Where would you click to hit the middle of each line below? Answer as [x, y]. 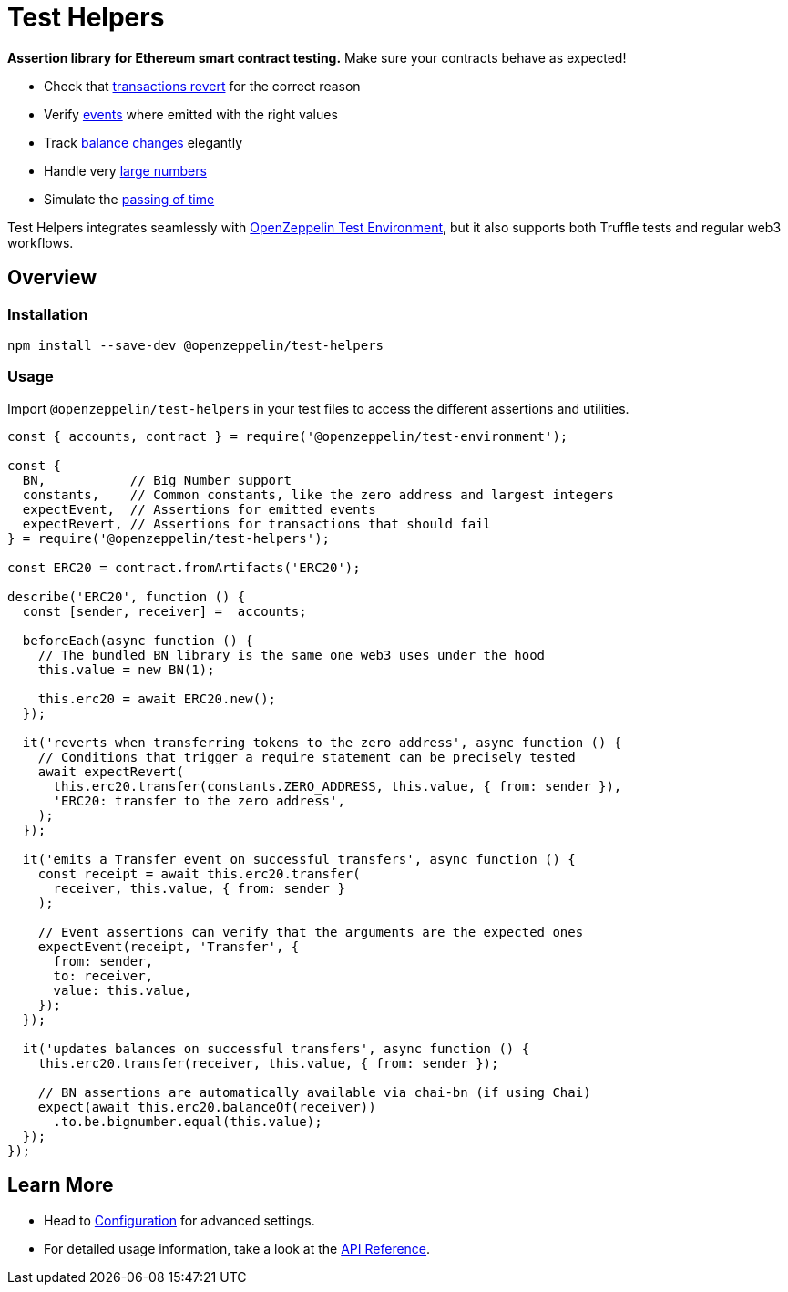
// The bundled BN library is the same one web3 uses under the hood [292, 655]
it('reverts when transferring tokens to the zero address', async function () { [322, 742]
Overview [52, 278]
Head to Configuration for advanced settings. [179, 1220]
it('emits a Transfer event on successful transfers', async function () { [299, 859]
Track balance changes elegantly [143, 142]
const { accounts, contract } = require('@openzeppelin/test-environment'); [288, 436]
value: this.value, [123, 990]
